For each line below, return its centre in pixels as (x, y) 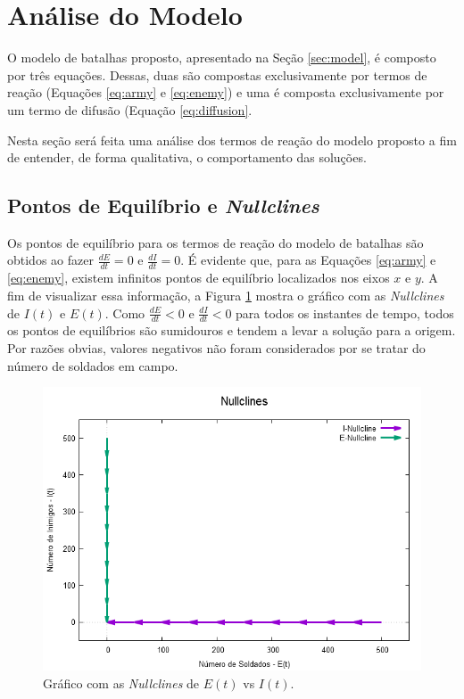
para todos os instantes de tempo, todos (345, 312)
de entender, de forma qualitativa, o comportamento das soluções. (187, 157)
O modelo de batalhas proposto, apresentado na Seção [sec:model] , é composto (222, 58)
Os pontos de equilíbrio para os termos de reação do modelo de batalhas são (215, 242)
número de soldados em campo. (93, 365)
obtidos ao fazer (50, 260)
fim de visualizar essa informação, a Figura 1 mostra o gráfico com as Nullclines (226, 295)
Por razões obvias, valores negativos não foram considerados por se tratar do (216, 347)
